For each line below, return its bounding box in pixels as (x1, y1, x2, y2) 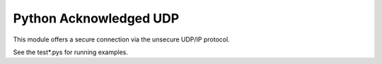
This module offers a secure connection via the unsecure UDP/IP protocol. (13, 35, 230, 44)
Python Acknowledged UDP (13, 11, 180, 26)
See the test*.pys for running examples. (13, 48, 129, 56)
